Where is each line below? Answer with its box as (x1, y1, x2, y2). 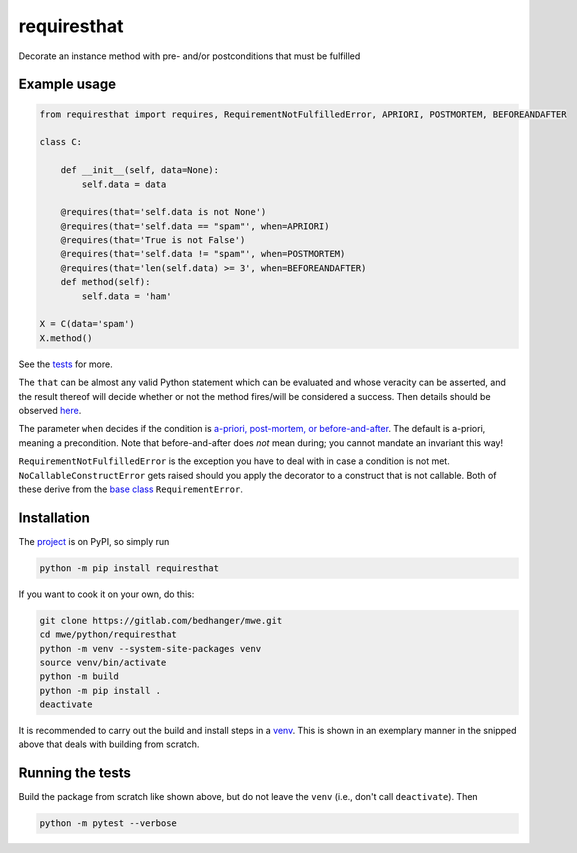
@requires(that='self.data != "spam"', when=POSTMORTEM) (60, 248, 346, 260)
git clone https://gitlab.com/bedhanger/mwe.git (39, 615, 283, 626)
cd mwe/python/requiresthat (39, 629, 177, 640)
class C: (39, 136, 83, 148)
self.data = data (81, 178, 167, 190)
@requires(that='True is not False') (60, 235, 246, 246)
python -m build (39, 671, 120, 682)
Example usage (18, 76, 117, 93)
